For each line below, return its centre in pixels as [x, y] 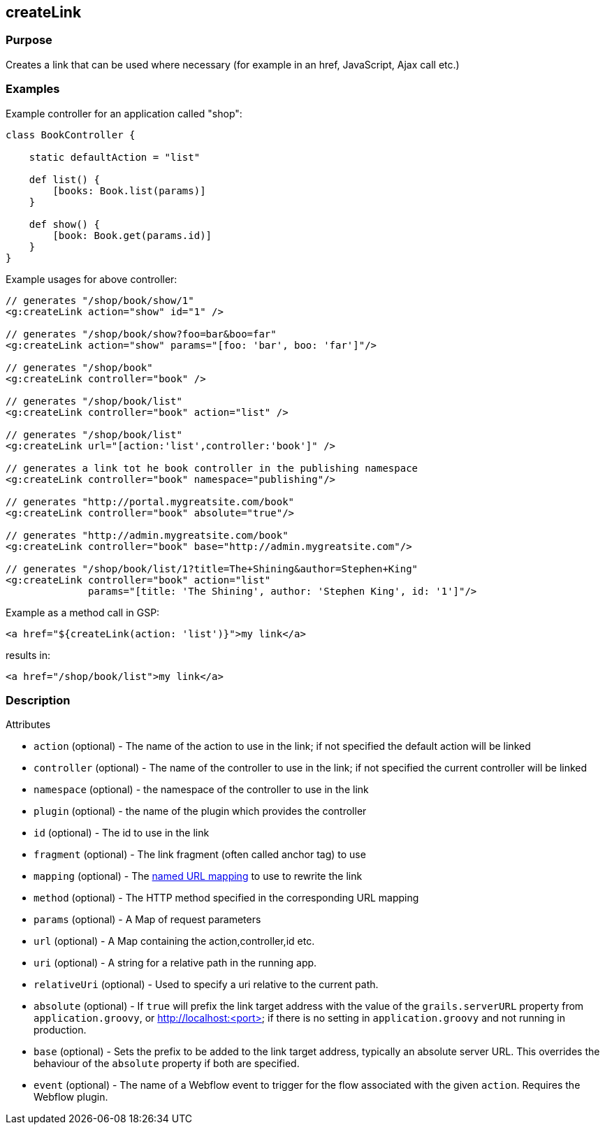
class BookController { [71, 135]
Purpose [29, 40]
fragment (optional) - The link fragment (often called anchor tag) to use [200, 855]
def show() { [64, 224]
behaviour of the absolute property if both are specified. [167, 1064]
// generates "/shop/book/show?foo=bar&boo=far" [141, 334]
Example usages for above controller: [92, 279]
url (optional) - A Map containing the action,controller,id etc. [174, 941]
